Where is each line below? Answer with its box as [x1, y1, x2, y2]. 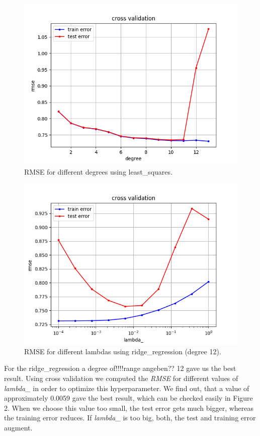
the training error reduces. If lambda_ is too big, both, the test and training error [4, 412, 256, 423]
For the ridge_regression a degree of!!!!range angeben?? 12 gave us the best [4, 363, 236, 373]
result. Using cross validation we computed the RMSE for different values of [4, 372, 238, 383]
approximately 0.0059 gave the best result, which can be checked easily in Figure [4, 393, 253, 403]
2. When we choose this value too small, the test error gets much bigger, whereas [4, 402, 254, 413]
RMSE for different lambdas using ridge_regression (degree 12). [24, 346, 221, 356]
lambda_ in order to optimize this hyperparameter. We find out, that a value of [4, 383, 249, 393]
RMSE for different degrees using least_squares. [24, 166, 172, 177]
